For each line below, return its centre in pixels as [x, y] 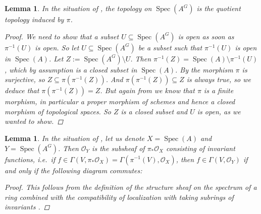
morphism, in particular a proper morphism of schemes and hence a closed [120, 101]
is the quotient [219, 8]
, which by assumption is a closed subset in [71, 69]
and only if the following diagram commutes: [73, 170]
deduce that [22, 90]
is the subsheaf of [118, 148]
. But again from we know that [147, 90]
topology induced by [34, 19]
